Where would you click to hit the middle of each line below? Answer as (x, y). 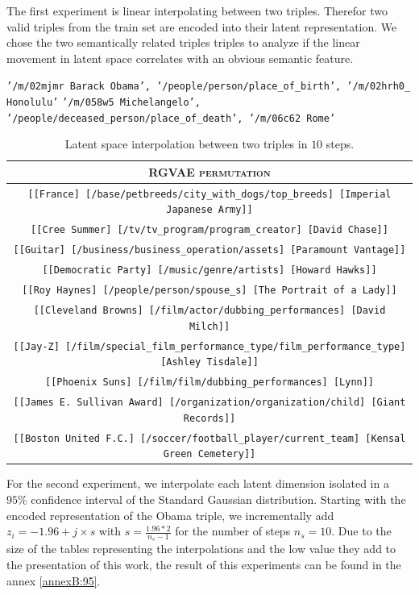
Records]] (209, 418)
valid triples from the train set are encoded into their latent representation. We (202, 26)
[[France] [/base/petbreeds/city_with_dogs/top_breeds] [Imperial (209, 194)
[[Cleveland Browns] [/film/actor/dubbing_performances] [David (209, 310)
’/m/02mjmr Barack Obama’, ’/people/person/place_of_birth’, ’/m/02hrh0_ (209, 87)
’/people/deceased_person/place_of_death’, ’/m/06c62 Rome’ (171, 118)
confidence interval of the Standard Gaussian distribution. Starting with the (218, 499)
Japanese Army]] (209, 210)
